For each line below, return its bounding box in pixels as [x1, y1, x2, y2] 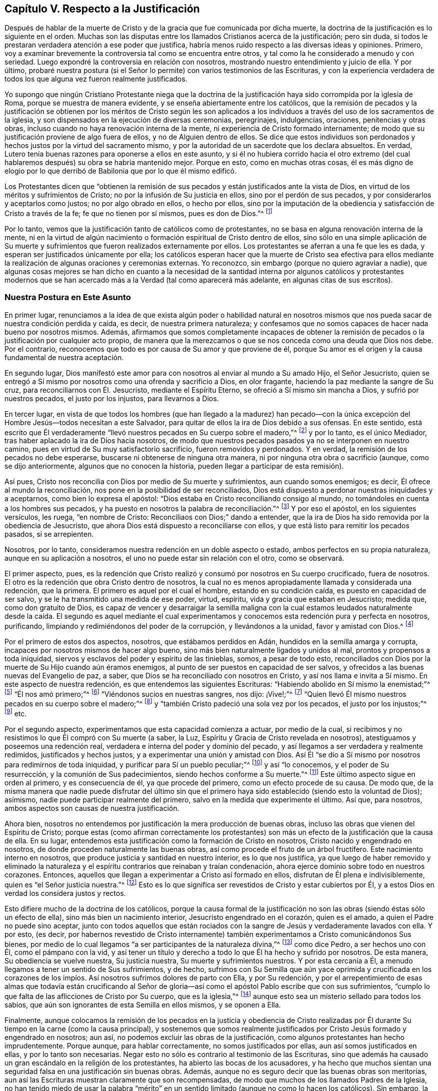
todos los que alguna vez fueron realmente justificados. [4, 75, 187, 84]
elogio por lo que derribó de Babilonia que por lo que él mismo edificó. [4, 167, 236, 176]
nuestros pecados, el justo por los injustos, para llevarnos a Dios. [4, 394, 219, 403]
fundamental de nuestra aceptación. [4, 353, 124, 362]
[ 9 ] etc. [4, 708, 27, 718]
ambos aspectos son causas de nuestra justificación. [4, 804, 179, 813]
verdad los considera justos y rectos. [4, 888, 126, 897]
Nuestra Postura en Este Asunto [4, 292, 131, 303]
